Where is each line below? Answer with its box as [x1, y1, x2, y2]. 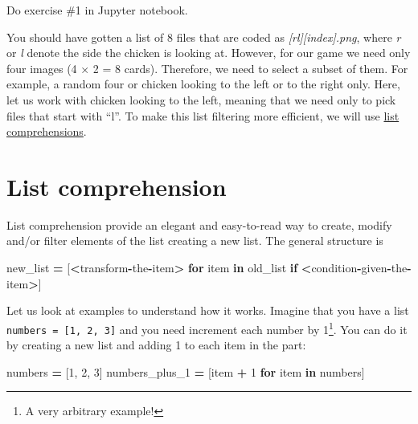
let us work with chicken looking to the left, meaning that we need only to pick [6, 91, 396, 108]
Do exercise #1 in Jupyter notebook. [6, 2, 188, 18]
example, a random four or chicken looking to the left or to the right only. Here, [6, 75, 400, 92]
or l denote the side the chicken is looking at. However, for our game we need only [6, 44, 411, 61]
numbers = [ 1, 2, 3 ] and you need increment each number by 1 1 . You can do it [6, 318, 408, 337]
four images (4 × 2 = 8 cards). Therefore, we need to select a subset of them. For [6, 59, 408, 76]
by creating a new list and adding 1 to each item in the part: [6, 336, 306, 353]
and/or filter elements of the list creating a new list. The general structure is [6, 232, 383, 249]
